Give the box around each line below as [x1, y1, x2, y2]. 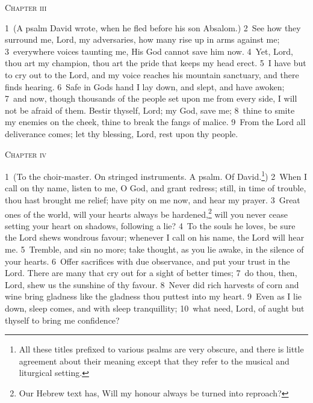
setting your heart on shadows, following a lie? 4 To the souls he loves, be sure [5, 219, 296, 232]
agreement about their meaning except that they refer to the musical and [19, 354, 290, 367]
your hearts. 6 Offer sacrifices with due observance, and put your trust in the [5, 254, 290, 267]
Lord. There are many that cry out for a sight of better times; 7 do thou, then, [5, 266, 297, 279]
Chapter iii [5, 1, 47, 13]
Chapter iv [5, 147, 47, 160]
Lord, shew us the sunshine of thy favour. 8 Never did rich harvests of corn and [5, 278, 299, 291]
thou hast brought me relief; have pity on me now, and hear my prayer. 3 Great [5, 193, 300, 206]
